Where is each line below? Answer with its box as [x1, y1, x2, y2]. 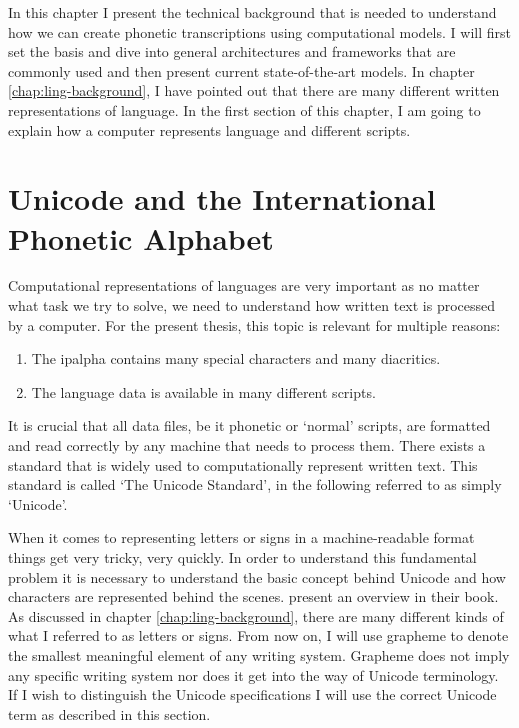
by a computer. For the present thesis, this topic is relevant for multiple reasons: [8, 314, 501, 335]
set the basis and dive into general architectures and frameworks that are [8, 41, 456, 62]
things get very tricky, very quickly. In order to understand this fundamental [8, 547, 477, 567]
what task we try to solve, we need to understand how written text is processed [8, 295, 496, 316]
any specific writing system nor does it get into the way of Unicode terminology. [8, 664, 499, 685]
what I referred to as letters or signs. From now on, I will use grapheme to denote [8, 625, 509, 646]
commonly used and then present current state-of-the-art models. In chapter [8, 60, 475, 81]
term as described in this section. [8, 703, 211, 724]
